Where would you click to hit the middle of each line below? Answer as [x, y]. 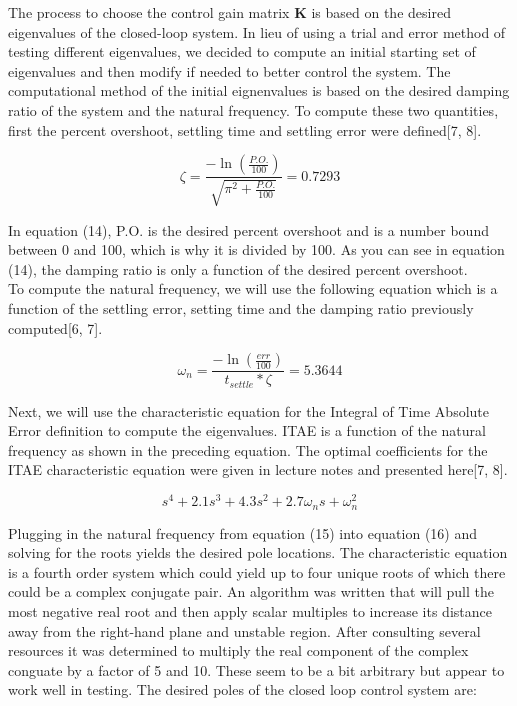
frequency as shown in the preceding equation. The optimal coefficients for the [248, 449]
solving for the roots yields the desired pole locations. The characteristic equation [258, 552]
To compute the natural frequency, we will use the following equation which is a [253, 288]
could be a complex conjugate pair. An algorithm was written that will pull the [251, 591]
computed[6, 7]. [55, 327]
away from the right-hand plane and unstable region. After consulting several [244, 630]
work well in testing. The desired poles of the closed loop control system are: [242, 689]
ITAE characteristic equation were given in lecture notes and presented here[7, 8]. [258, 469]
